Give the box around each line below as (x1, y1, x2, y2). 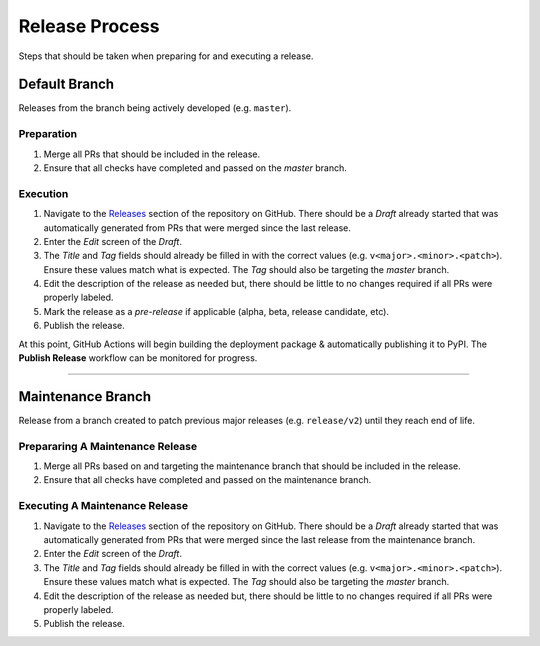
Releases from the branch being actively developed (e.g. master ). (18, 102, 292, 114)
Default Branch (18, 76, 115, 93)
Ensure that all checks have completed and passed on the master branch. (43, 161, 347, 174)
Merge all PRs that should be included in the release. (43, 148, 261, 160)
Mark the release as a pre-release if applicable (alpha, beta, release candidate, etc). (43, 305, 390, 317)
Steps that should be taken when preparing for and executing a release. (18, 50, 314, 62)
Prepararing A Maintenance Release (18, 439, 198, 453)
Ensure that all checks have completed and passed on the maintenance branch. (43, 474, 372, 486)
